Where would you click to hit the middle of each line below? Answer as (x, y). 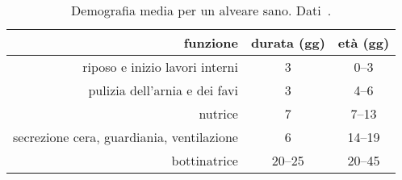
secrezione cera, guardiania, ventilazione (126, 137)
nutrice (218, 113)
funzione (211, 42)
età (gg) (364, 42)
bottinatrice (205, 160)
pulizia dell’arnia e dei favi (163, 90)
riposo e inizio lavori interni (160, 67)
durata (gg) (288, 42)
